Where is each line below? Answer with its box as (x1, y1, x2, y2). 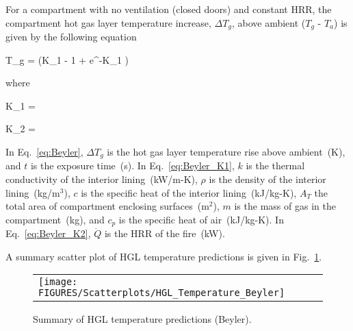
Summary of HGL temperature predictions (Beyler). (33, 312, 252, 326)
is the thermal (246, 158, 305, 173)
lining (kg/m (5, 185, 60, 199)
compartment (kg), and (5, 212, 105, 226)
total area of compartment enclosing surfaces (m (5, 199, 209, 213)
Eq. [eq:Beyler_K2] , (5, 226, 91, 241)
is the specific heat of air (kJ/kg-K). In (118, 212, 284, 226)
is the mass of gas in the (234, 199, 336, 213)
